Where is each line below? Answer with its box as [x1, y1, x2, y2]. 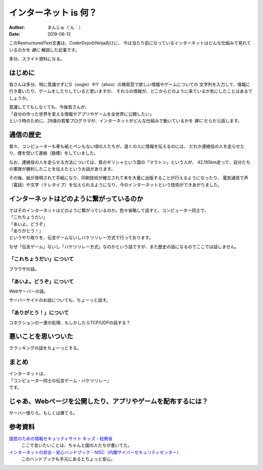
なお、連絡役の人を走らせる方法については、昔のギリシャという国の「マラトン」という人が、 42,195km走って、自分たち [9, 159, 251, 165]
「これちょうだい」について [9, 256, 74, 263]
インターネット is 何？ [9, 7, 97, 18]
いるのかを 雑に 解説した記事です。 [9, 47, 80, 53]
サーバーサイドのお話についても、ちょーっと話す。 [9, 297, 111, 303]
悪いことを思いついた [9, 332, 73, 341]
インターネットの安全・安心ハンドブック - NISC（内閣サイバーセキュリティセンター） [9, 449, 181, 455]
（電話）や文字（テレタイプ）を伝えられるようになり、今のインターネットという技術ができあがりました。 [9, 182, 223, 187]
